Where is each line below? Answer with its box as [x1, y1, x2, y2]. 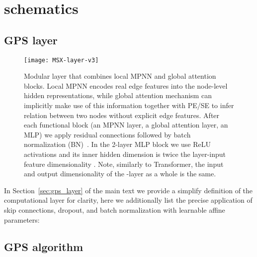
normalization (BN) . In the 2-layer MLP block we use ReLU [24, 139, 211, 149]
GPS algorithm [4, 239, 84, 254]
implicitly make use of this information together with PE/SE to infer [24, 100, 234, 111]
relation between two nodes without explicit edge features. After [24, 110, 220, 120]
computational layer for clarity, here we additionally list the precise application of [4, 195, 253, 205]
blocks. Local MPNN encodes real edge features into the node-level [24, 80, 228, 91]
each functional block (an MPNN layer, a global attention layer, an [24, 120, 228, 130]
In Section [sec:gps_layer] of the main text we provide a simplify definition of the [4, 185, 253, 195]
